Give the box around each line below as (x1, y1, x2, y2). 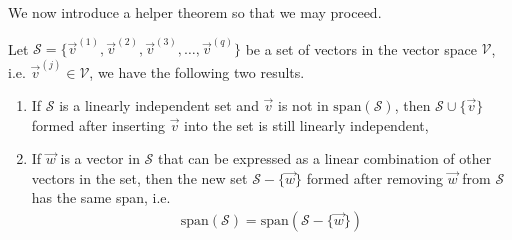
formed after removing (306, 167, 443, 188)
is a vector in (60, 148, 140, 169)
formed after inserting (31, 114, 166, 135)
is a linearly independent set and (59, 95, 259, 116)
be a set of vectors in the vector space (245, 38, 477, 59)
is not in (278, 95, 329, 116)
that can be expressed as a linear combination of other (158, 148, 492, 169)
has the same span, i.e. (31, 187, 171, 208)
